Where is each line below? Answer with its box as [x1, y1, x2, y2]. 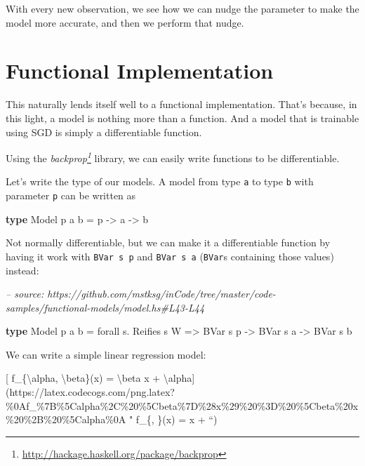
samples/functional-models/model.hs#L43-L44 [6, 300, 205, 314]
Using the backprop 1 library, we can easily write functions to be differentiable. [6, 149, 340, 165]
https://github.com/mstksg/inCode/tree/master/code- [47, 286, 276, 301]
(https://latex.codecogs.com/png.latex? [6, 385, 175, 399]
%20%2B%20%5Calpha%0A [6, 412, 126, 427]
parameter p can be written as [6, 188, 136, 202]
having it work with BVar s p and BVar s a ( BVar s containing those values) [6, 248, 334, 263]
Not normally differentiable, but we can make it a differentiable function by [6, 235, 331, 250]
